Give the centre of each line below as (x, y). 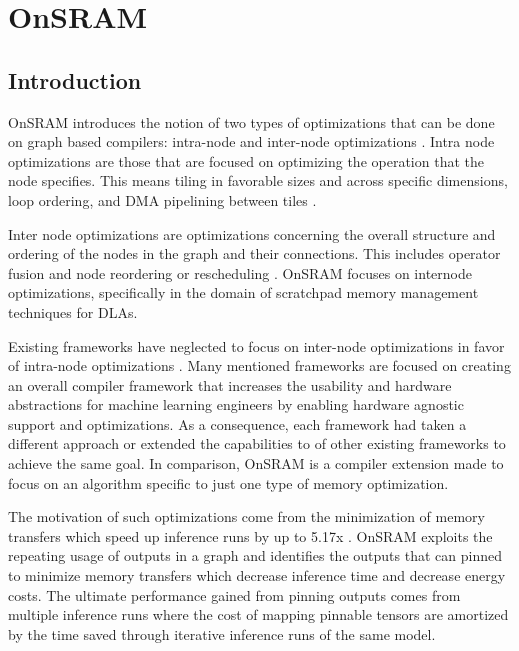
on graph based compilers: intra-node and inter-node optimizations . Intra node (251, 141)
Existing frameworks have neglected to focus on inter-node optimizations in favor (256, 345)
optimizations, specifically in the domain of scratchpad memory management (243, 292)
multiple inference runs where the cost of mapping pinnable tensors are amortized (258, 614)
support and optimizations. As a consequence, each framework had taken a (237, 423)
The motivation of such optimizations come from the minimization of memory (246, 516)
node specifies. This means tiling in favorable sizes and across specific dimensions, (258, 180)
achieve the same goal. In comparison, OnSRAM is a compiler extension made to (256, 463)
